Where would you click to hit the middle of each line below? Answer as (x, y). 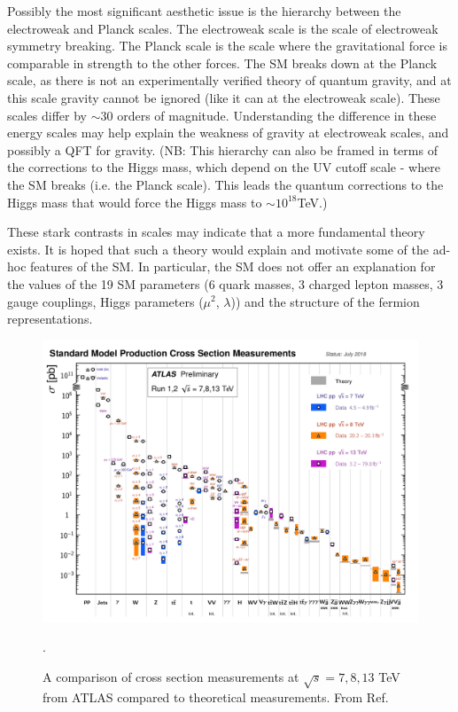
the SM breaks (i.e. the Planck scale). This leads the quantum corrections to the (225, 184)
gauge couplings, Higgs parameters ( (105, 301)
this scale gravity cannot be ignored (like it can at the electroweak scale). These (224, 97)
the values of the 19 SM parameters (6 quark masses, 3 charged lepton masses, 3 (225, 283)
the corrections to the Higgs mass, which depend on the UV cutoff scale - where (224, 167)
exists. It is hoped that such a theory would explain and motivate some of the (218, 249)
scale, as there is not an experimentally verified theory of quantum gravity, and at (229, 80)
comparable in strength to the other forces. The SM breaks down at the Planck (222, 63)
